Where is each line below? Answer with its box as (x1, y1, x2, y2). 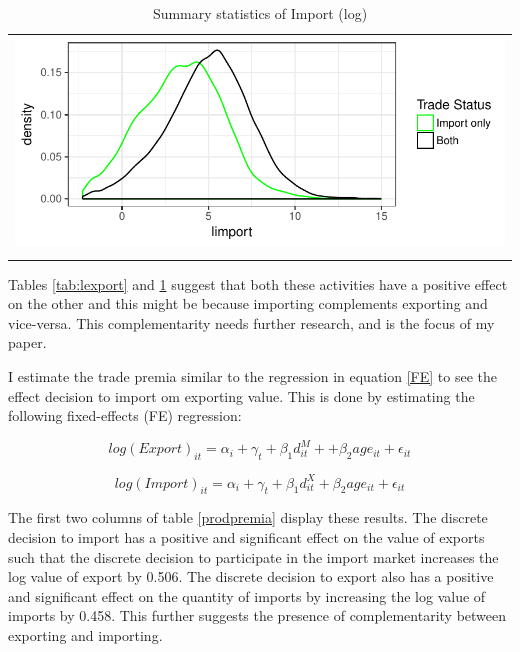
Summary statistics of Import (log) (152, 3, 368, 23)
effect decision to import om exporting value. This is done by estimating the (8, 385, 475, 406)
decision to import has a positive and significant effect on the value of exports (8, 526, 485, 547)
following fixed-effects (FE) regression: (8, 405, 242, 426)
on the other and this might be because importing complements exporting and (8, 293, 488, 314)
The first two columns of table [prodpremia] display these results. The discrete (8, 507, 488, 528)
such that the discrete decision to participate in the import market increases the (8, 546, 499, 567)
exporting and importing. (8, 624, 163, 645)
